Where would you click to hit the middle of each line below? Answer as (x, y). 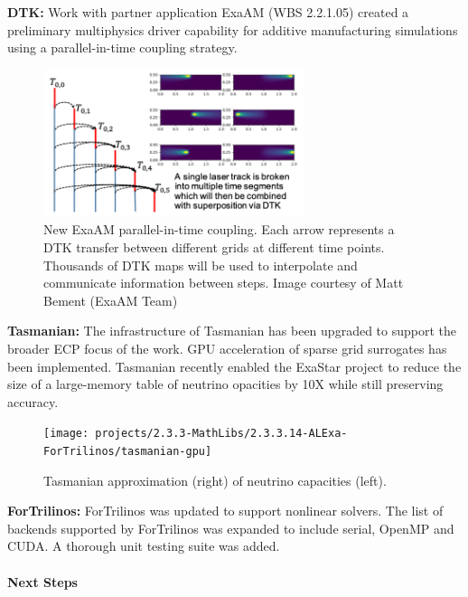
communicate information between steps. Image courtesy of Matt (224, 283)
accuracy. (33, 401)
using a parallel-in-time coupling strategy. (122, 47)
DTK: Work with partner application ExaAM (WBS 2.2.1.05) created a (208, 12)
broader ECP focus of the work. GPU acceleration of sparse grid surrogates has (227, 348)
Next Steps (42, 581)
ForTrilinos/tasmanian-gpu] (128, 451)
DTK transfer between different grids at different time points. (214, 246)
